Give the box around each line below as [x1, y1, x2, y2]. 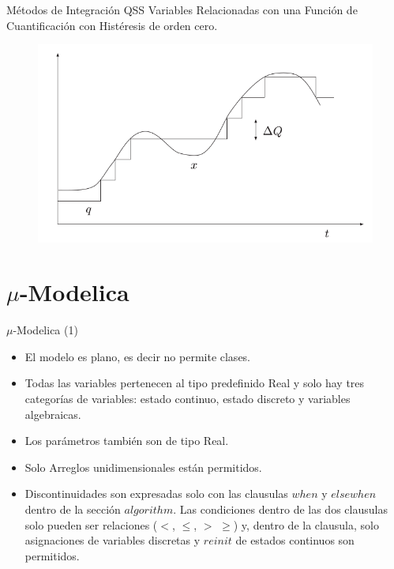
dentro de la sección [24, 500, 121, 517]
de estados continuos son [235, 532, 355, 548]
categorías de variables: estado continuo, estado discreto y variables [24, 390, 351, 406]
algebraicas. [24, 405, 81, 422]
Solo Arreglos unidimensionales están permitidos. [24, 458, 262, 475]
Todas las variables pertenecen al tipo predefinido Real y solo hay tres [24, 375, 365, 391]
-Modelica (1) [13, 322, 78, 338]
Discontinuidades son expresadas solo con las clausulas [24, 485, 288, 502]
